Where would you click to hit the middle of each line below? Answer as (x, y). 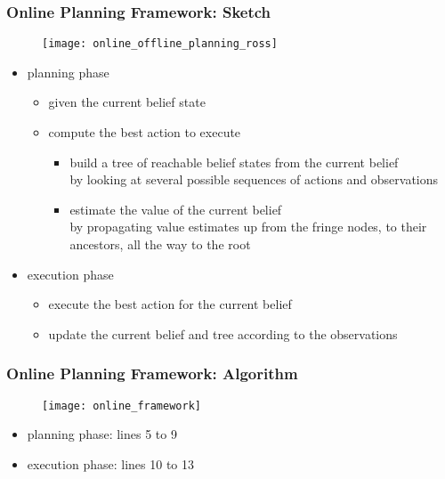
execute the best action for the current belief (170, 304)
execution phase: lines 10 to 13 (110, 463)
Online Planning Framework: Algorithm (152, 373)
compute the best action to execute (145, 132)
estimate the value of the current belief (176, 209)
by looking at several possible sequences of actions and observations (254, 179)
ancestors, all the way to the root (160, 244)
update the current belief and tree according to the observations (223, 333)
